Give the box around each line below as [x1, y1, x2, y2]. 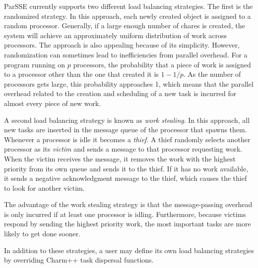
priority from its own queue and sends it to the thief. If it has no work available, [4, 163, 249, 173]
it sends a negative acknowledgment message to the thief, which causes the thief [4, 173, 247, 183]
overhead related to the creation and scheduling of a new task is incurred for [4, 88, 237, 99]
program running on [4, 59, 65, 69]
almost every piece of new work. [4, 98, 101, 108]
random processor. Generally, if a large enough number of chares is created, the [4, 20, 245, 31]
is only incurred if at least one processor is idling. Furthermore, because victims [4, 209, 246, 219]
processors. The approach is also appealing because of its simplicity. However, [4, 40, 240, 50]
